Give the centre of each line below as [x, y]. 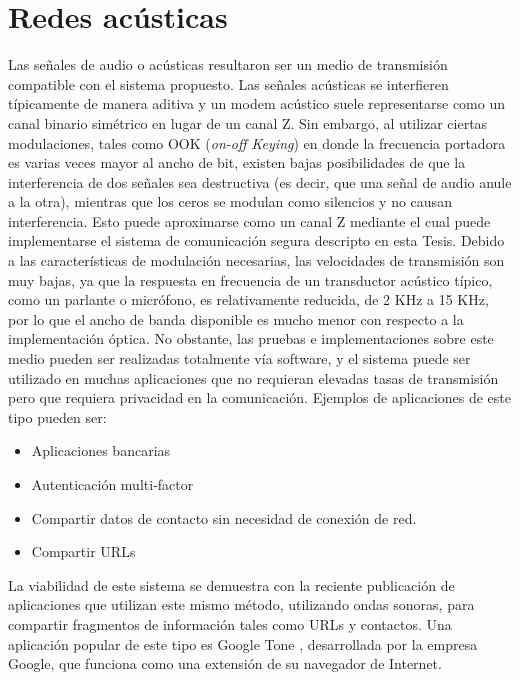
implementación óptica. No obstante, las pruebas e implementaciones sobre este [251, 338]
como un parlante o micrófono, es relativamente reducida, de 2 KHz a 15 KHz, [248, 299]
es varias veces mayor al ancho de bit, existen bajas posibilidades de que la [237, 162]
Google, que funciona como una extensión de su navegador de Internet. [225, 663]
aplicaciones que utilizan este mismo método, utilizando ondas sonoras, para [241, 604]
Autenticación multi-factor [112, 484]
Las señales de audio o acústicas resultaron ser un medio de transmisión [228, 64]
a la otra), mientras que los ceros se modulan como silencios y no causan [230, 201]
